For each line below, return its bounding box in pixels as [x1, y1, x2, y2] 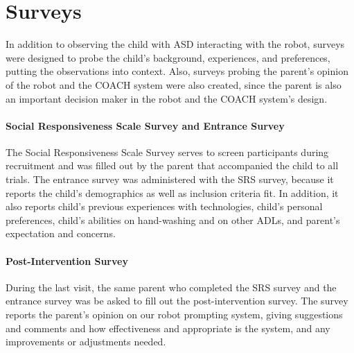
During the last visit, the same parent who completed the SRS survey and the [6, 279, 337, 294]
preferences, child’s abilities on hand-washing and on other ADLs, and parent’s [6, 212, 340, 227]
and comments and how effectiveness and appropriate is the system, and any [6, 320, 330, 335]
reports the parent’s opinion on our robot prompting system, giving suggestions [6, 307, 343, 322]
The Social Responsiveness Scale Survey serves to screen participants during [6, 144, 329, 159]
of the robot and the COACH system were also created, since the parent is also [6, 77, 342, 92]
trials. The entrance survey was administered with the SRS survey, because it [6, 172, 334, 187]
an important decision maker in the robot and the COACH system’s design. [6, 91, 328, 105]
